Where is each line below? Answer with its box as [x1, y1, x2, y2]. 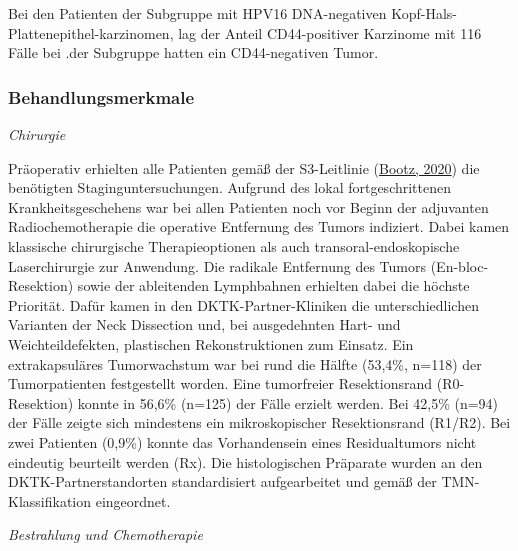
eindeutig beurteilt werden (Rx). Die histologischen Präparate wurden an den [8, 451, 483, 472]
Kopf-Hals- [391, 3, 457, 23]
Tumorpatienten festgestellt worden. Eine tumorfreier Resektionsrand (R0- [8, 373, 465, 394]
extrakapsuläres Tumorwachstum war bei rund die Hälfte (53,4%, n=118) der [8, 353, 482, 374]
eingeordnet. [95, 490, 171, 511]
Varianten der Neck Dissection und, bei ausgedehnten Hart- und [8, 314, 401, 335]
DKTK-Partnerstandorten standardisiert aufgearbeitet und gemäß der [8, 471, 437, 492]
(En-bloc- [430, 255, 489, 276]
